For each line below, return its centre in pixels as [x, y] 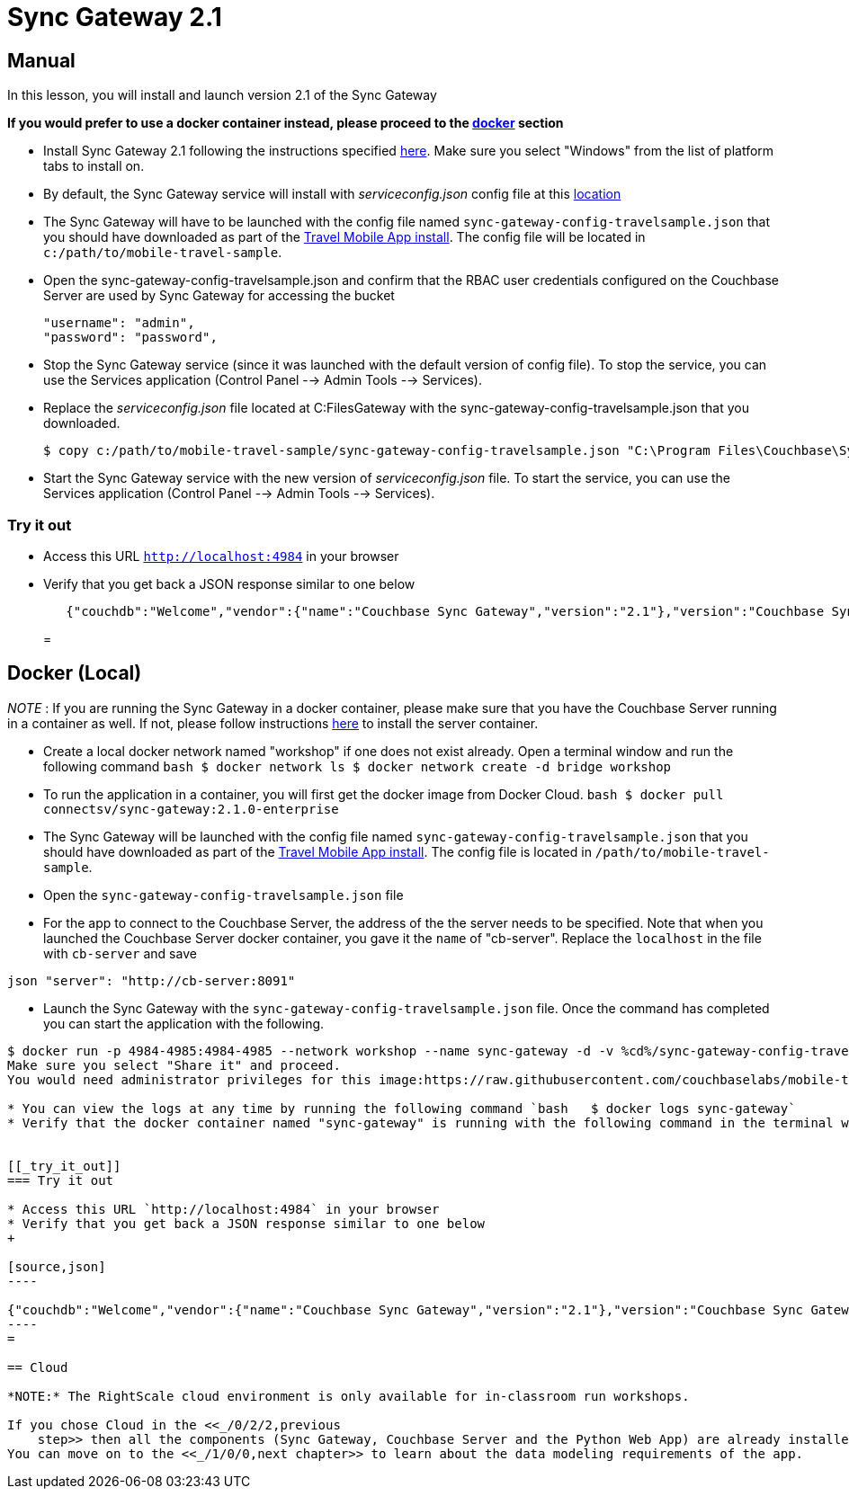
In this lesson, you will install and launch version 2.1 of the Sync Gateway [222, 95]
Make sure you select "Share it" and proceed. [174, 1065]
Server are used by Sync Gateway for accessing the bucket [219, 296]
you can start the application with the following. [184, 1023]
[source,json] [57, 1266]
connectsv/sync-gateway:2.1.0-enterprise [191, 809]
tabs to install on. [94, 166]
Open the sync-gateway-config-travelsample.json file [223, 895]
